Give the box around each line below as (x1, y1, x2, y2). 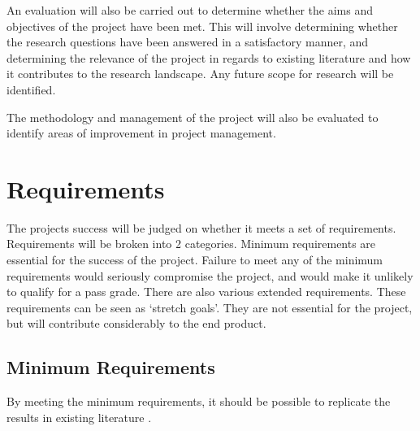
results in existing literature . (6, 408, 152, 425)
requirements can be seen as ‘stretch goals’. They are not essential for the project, (6, 298, 413, 316)
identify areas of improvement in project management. (6, 124, 276, 141)
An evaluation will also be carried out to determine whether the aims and (6, 2, 374, 18)
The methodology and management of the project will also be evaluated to (6, 108, 379, 125)
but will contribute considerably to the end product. (6, 315, 266, 332)
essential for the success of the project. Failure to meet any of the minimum (6, 251, 383, 268)
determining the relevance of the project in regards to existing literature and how (6, 49, 411, 66)
